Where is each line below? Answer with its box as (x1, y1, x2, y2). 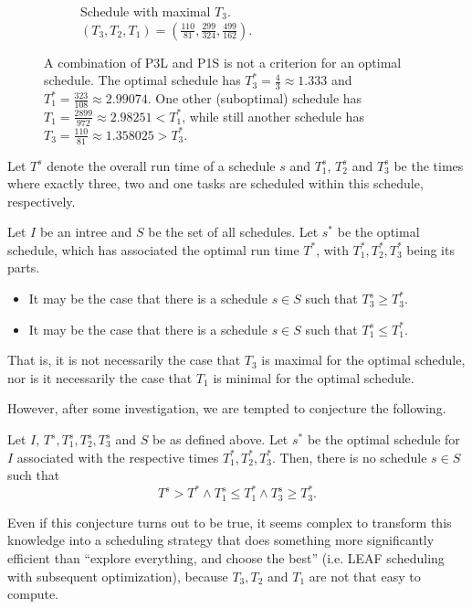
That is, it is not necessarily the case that (7, 350, 241, 369)
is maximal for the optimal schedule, (261, 350, 466, 369)
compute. (7, 584, 58, 604)
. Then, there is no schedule (272, 447, 427, 466)
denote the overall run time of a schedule (47, 155, 276, 175)
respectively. (7, 191, 76, 210)
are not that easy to (309, 566, 421, 585)
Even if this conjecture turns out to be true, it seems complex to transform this (7, 512, 452, 531)
